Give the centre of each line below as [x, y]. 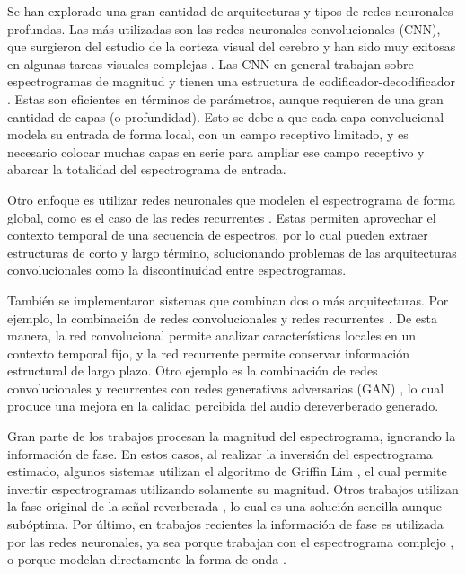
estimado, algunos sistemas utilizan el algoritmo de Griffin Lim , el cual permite [227, 471]
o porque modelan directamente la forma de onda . [147, 559]
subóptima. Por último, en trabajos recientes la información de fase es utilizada [225, 524]
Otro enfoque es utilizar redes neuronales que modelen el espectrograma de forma [231, 199]
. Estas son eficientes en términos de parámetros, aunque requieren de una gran [225, 98]
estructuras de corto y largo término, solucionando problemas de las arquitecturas [232, 252]
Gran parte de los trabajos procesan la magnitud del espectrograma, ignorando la [232, 436]
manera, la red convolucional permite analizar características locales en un [212, 336]
